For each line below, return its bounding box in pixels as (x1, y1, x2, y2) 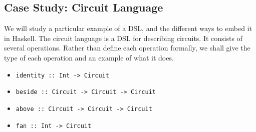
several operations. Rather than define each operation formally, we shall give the (4, 42, 250, 53)
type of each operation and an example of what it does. (4, 52, 174, 62)
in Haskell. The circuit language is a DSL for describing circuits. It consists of (4, 32, 242, 43)
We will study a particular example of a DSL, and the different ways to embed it (4, 23, 252, 33)
